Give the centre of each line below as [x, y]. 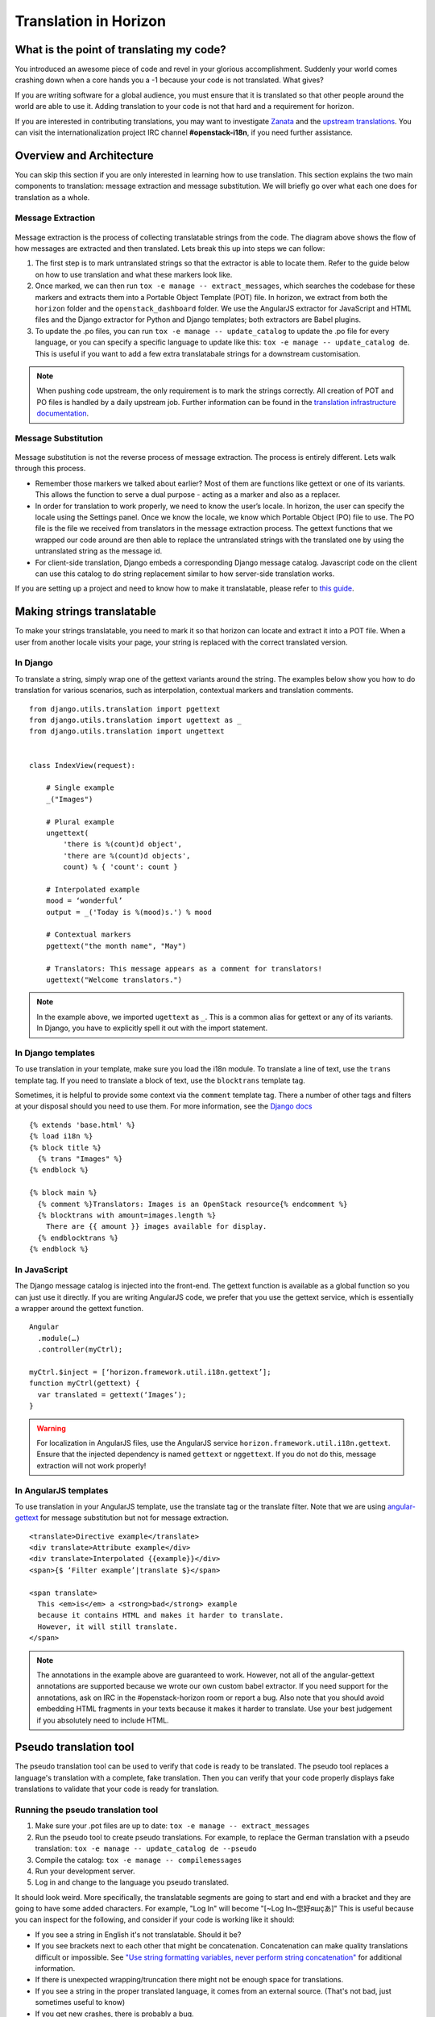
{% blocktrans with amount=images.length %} [127, 1215]
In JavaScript [41, 1269]
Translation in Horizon [91, 21]
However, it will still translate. [108, 1627]
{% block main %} [63, 1193]
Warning [51, 1428]
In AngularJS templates [62, 1490]
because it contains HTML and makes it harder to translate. [161, 1615]
